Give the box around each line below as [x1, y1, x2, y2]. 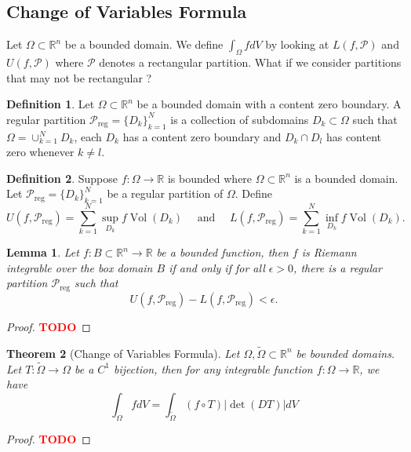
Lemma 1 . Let [6, 244, 79, 261]
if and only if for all [169, 259, 265, 275]
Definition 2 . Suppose [6, 169, 118, 186]
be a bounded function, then [156, 244, 289, 261]
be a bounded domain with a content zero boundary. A [136, 96, 402, 112]
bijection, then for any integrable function [114, 360, 313, 377]
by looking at [265, 36, 329, 53]
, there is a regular [293, 259, 383, 275]
